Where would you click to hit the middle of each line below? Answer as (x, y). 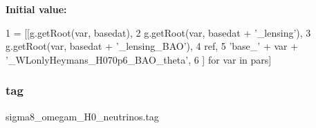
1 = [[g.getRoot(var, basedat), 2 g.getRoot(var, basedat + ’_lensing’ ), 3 (158, 32)
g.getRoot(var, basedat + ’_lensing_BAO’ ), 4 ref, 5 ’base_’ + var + (152, 46)
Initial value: (36, 9)
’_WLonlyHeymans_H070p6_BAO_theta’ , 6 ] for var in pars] (139, 59)
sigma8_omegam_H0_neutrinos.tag (82, 116)
